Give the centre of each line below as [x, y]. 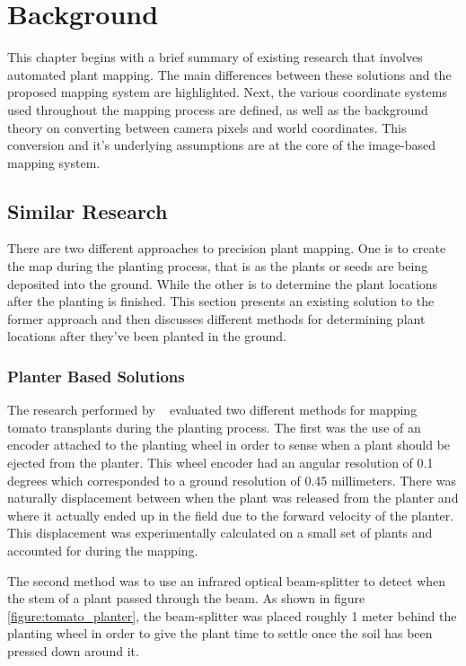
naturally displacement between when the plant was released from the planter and [233, 498]
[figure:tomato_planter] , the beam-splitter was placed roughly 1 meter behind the [232, 615]
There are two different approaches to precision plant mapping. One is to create [227, 248]
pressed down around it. [73, 650]
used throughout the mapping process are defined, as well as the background [218, 109]
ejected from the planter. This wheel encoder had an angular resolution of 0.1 [220, 463]
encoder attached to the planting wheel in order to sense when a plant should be [229, 445]
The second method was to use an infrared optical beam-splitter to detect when [227, 580]
